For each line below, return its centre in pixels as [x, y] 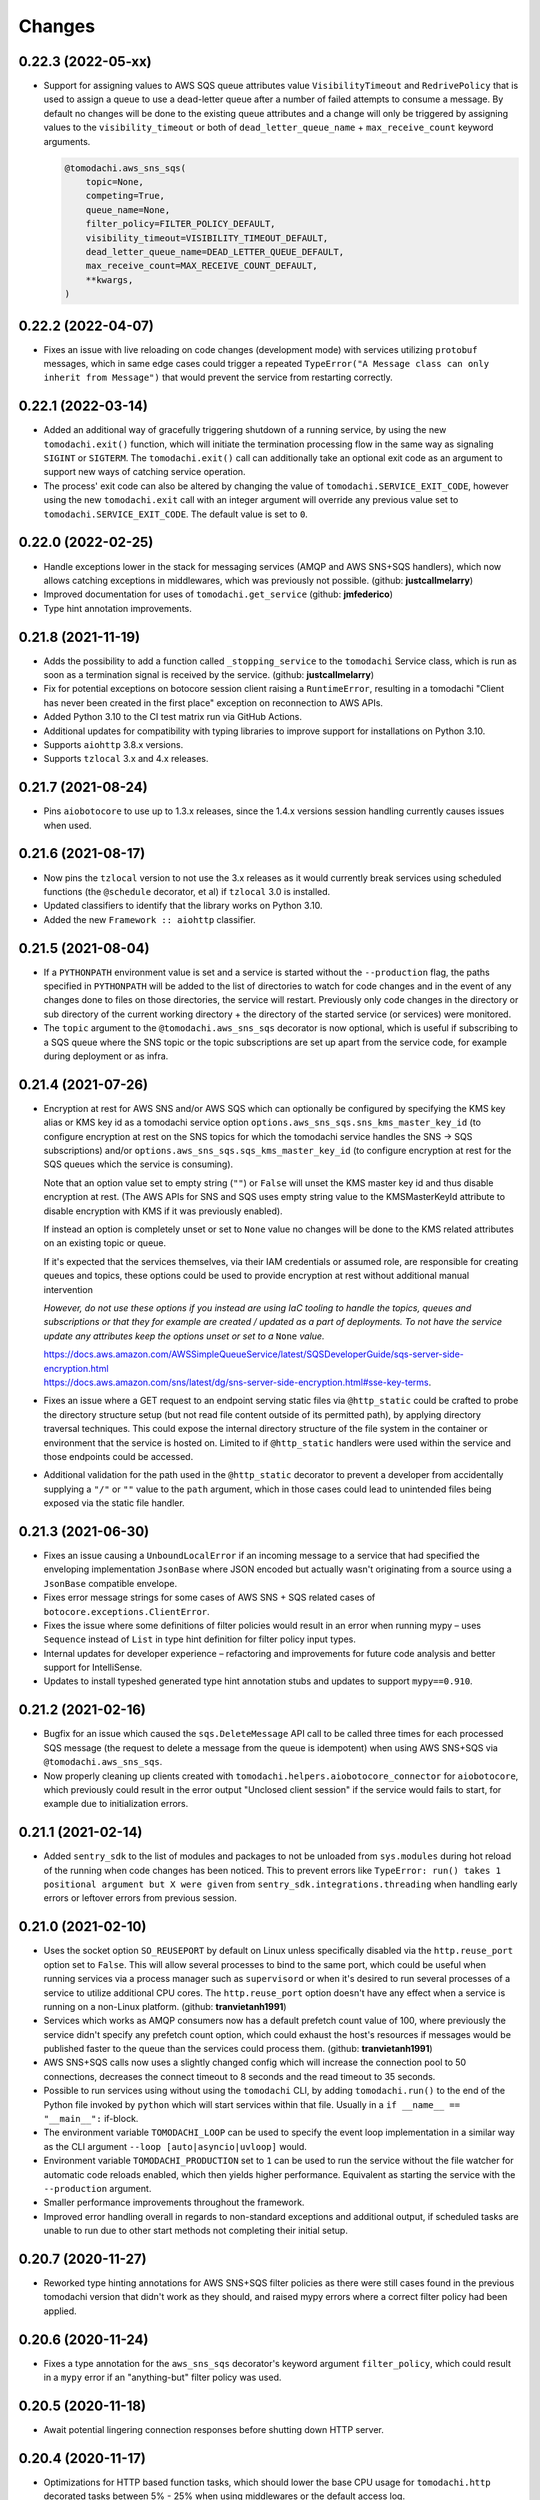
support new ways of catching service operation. [144, 472]
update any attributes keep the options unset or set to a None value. [184, 1336]
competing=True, [125, 196]
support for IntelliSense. [93, 1667]
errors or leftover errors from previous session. [140, 1898]
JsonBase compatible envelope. [110, 1583]
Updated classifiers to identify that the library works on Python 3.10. [183, 906]
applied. [60, 2311]
